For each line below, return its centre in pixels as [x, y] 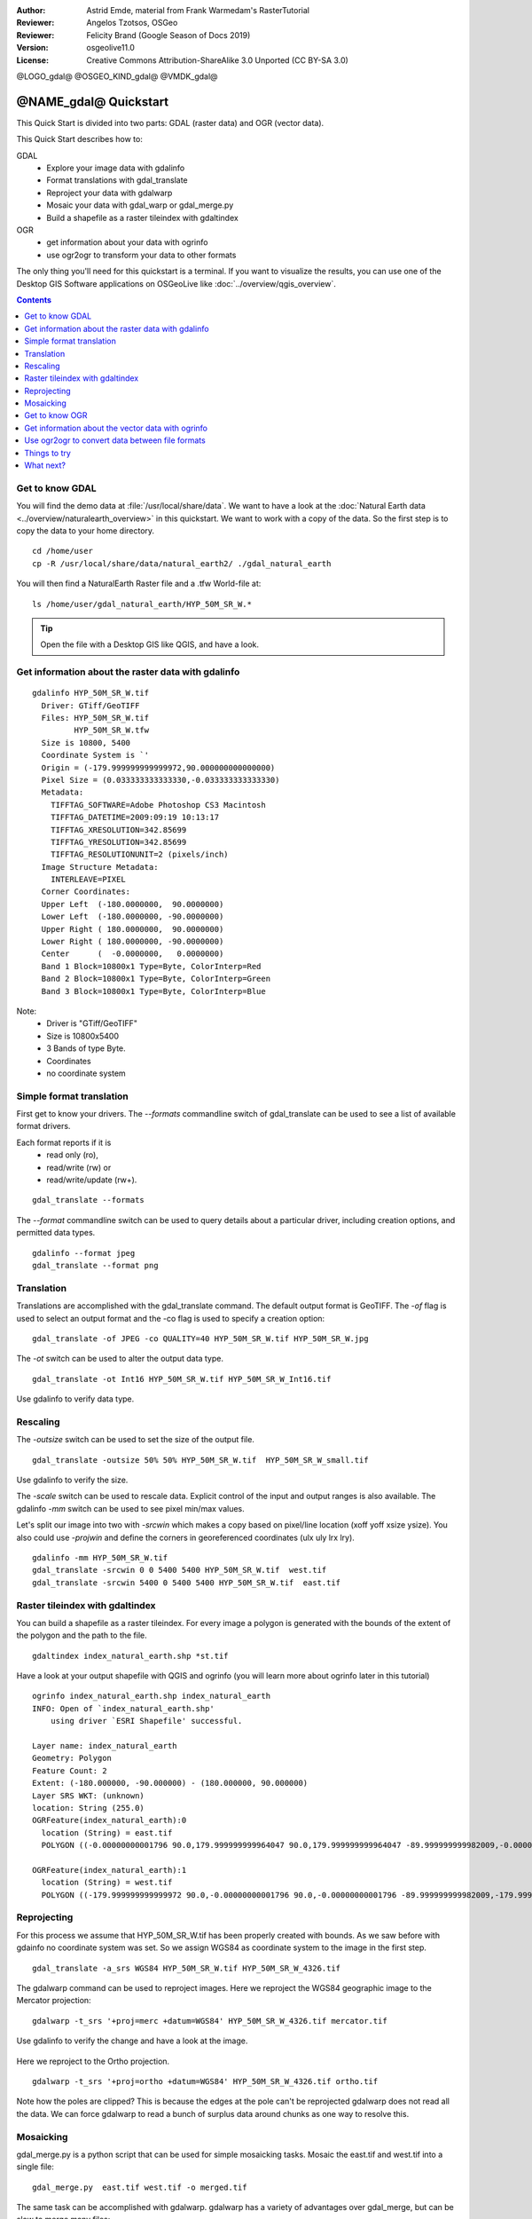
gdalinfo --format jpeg [84, 1253]
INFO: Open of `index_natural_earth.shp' [123, 1708]
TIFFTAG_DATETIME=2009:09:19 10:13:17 [135, 817]
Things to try [47, 453]
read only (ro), [73, 1155]
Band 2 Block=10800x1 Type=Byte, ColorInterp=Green [156, 979]
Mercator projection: [54, 2001]
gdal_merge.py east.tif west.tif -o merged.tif [140, 2187]
